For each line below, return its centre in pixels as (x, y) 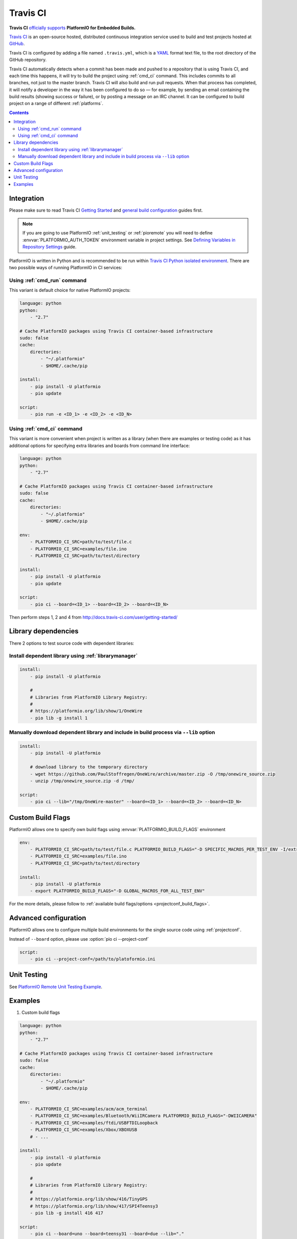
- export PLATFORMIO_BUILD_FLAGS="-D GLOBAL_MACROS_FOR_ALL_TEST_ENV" (118, 891)
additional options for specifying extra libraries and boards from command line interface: (99, 446)
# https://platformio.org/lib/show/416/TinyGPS (89, 1199)
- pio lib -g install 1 (59, 718)
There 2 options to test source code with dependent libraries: (72, 643)
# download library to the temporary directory (89, 767)
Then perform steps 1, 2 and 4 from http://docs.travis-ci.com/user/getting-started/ (93, 617)
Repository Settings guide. (49, 247)
